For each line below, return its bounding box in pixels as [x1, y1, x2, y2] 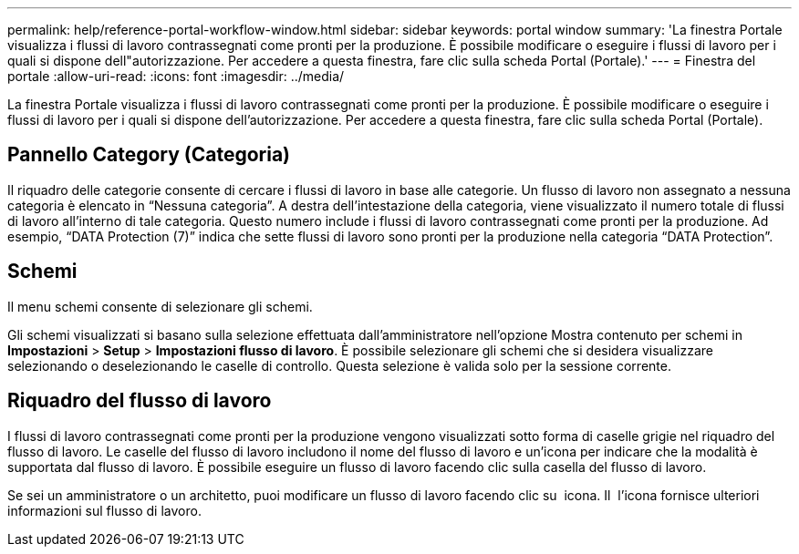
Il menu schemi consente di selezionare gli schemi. [7, 298, 313, 314]
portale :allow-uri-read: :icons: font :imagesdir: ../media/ [7, 68, 345, 84]
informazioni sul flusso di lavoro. [7, 502, 202, 518]
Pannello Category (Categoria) [7, 143, 291, 167]
